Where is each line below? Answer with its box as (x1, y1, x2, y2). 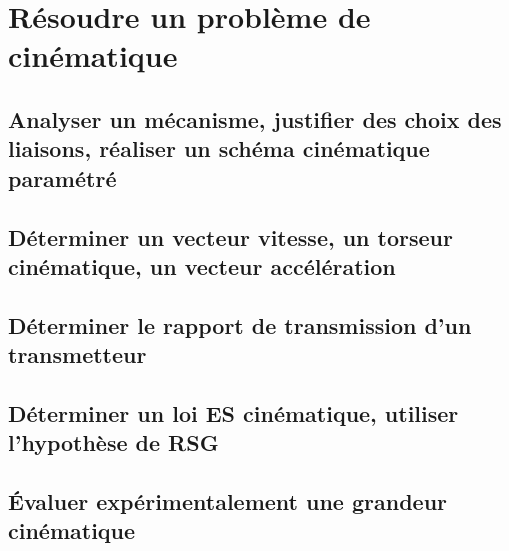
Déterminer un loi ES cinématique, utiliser (8, 397, 459, 428)
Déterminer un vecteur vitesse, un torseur (8, 221, 453, 252)
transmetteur (8, 339, 147, 370)
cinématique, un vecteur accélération (8, 250, 396, 281)
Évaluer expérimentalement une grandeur (8, 486, 448, 517)
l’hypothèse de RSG (8, 427, 219, 458)
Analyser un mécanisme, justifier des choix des (8, 103, 502, 134)
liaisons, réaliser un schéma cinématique (8, 133, 430, 164)
